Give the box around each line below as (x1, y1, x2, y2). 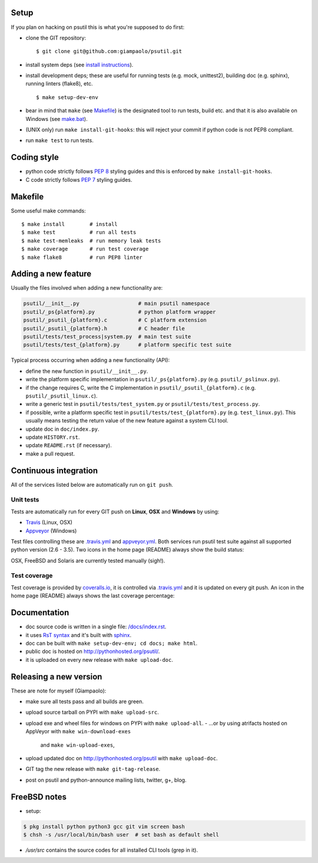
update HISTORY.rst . (25, 434, 80, 441)
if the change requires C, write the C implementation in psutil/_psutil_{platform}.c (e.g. (25, 384, 256, 391)
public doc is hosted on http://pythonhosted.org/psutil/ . (25, 648, 160, 655)
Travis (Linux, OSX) (25, 519, 73, 526)
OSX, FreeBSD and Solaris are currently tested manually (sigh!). (11, 557, 165, 564)
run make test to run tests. (25, 137, 94, 144)
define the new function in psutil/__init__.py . (25, 367, 148, 375)
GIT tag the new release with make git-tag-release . (25, 766, 161, 773)
